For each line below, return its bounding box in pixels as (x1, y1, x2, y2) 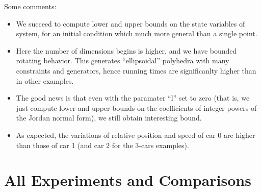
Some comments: (4, 1, 57, 11)
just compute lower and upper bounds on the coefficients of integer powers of (16, 102, 257, 113)
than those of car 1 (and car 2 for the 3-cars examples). (16, 139, 189, 150)
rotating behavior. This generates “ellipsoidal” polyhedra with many (16, 55, 229, 66)
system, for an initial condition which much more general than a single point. (16, 28, 257, 39)
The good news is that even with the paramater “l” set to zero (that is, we (16, 92, 250, 103)
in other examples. (16, 75, 74, 86)
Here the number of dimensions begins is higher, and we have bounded (16, 45, 237, 56)
